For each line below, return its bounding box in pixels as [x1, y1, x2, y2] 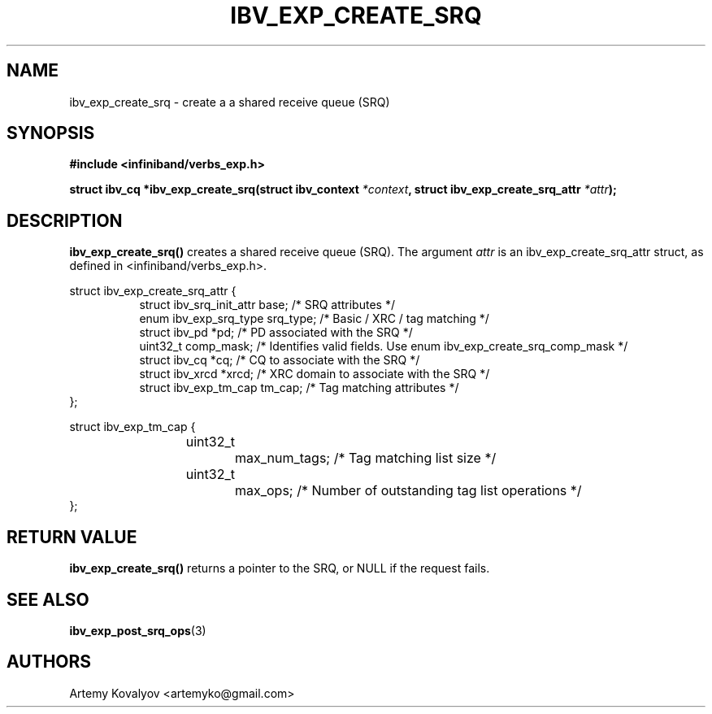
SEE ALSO [7, 589, 89, 610]
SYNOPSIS [7, 123, 95, 144]
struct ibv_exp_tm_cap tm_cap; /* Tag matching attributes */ [139, 381, 459, 395]
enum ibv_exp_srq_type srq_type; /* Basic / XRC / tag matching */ [139, 311, 489, 326]
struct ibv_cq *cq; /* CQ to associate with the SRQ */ [139, 353, 420, 368]
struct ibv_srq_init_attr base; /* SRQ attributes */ [139, 298, 395, 312]
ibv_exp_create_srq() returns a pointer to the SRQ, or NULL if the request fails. [69, 561, 490, 576]
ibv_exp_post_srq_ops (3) [69, 623, 206, 638]
